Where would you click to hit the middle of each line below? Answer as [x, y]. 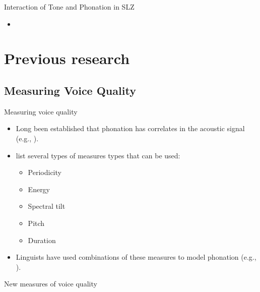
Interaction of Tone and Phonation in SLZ [69, 7]
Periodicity [45, 172]
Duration [42, 240]
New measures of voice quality [51, 284]
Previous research [67, 58]
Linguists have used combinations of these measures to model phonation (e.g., [136, 257]
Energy [39, 189]
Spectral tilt [47, 206]
